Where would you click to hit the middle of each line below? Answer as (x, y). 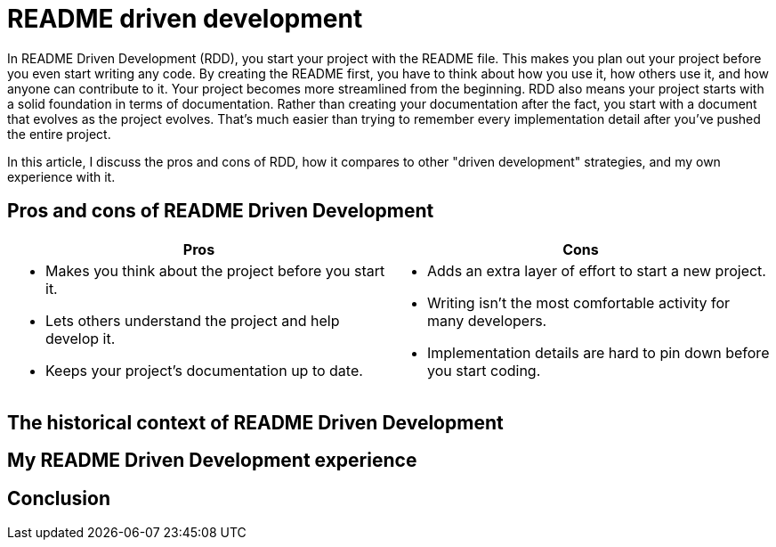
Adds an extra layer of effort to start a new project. (597, 270)
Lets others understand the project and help (193, 320)
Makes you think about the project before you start (215, 270)
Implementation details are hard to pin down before (598, 352)
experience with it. (61, 176)
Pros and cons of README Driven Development (221, 211)
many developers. (487, 320)
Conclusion (59, 498)
